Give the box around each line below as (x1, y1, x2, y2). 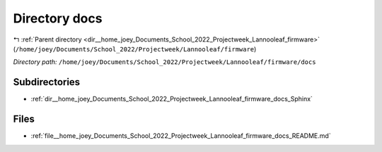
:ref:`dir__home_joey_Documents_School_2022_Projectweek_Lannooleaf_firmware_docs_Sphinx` (30, 95, 313, 103)
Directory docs (13, 11, 103, 26)
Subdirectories (13, 76, 81, 88)
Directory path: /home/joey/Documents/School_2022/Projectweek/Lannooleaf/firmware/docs (13, 58, 316, 66)
